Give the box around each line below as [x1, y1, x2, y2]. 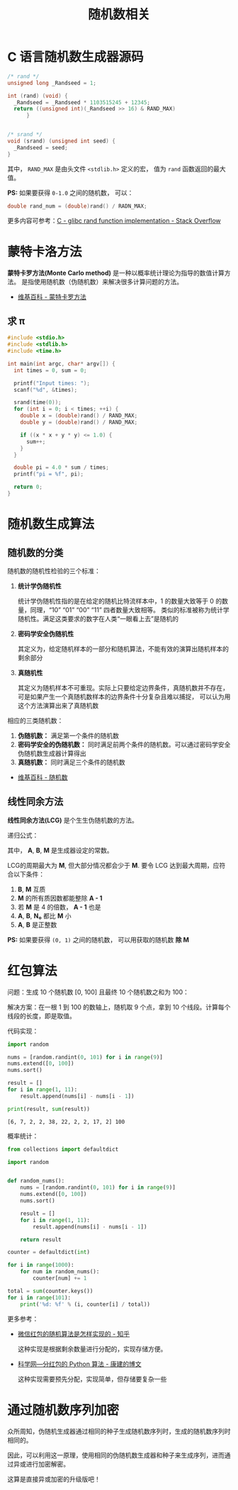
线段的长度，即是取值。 [7, 1011, 76, 1020]
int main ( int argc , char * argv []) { [7, 360, 115, 367]
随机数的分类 [7, 546, 64, 558]
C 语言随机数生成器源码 [7, 49, 144, 65]
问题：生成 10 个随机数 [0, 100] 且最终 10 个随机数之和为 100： [7, 988, 189, 996]
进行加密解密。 [25, 1460, 69, 1468]
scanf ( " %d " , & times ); [13, 386, 78, 393]
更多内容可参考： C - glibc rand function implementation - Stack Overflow [7, 216, 221, 225]
